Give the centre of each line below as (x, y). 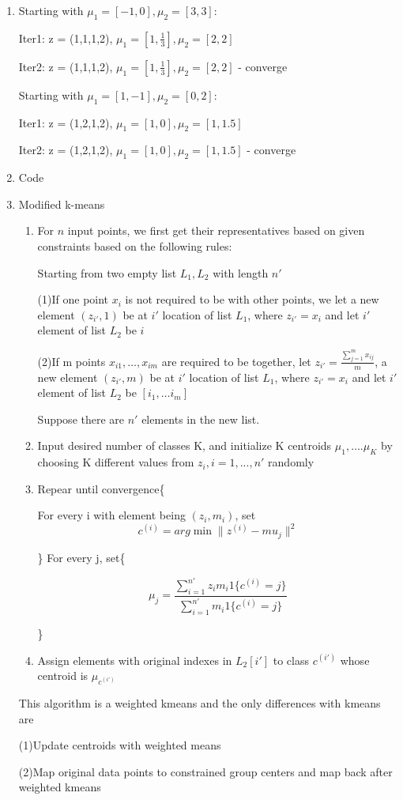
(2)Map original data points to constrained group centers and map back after (205, 771)
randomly (291, 462)
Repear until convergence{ (101, 488)
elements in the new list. (201, 419)
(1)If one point (73, 299)
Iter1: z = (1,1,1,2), (66, 38)
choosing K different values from (116, 462)
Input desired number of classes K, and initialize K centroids (185, 445)
